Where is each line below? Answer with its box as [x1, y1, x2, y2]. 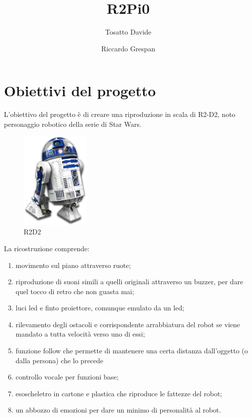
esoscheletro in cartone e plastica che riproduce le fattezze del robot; [15, 388, 222, 398]
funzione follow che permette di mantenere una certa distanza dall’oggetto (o [15, 345, 248, 356]
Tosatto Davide [105, 27, 151, 37]
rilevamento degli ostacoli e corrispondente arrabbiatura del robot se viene [15, 319, 240, 329]
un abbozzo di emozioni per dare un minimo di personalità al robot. [15, 405, 221, 415]
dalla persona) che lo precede [15, 355, 104, 365]
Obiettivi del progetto [4, 80, 156, 101]
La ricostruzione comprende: [4, 243, 90, 253]
